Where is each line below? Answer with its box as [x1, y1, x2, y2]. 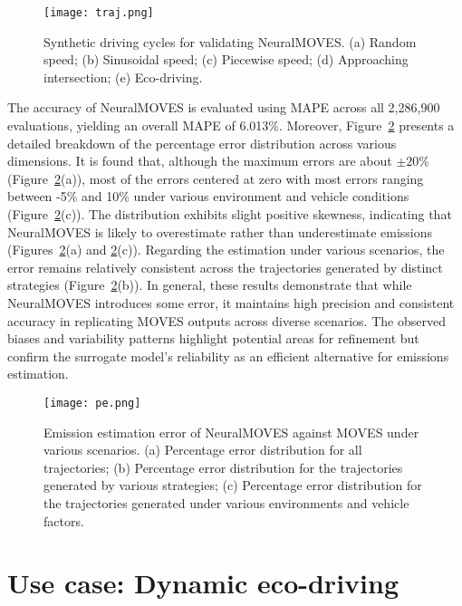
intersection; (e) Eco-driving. [43, 67, 203, 86]
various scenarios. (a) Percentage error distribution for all [43, 440, 362, 459]
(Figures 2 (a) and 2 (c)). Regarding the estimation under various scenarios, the [7, 240, 445, 259]
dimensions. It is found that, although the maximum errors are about [7, 151, 392, 170]
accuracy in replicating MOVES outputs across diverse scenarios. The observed [7, 311, 446, 330]
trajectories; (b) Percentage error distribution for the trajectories [43, 457, 403, 476]
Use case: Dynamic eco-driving [7, 564, 399, 601]
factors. [43, 511, 84, 530]
